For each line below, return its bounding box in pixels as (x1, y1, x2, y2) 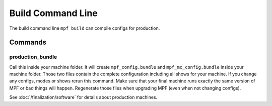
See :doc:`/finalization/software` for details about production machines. (9, 94, 158, 100)
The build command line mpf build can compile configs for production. (9, 25, 160, 31)
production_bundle (9, 53, 57, 60)
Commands (9, 38, 47, 47)
